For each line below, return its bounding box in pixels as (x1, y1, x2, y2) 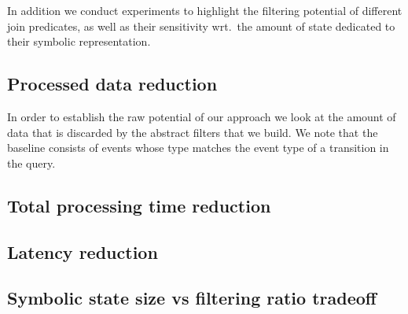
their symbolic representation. (7, 33, 151, 50)
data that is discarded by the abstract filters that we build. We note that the (7, 124, 378, 140)
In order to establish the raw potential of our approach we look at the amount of (7, 108, 396, 124)
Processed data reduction (7, 72, 218, 96)
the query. (7, 154, 56, 171)
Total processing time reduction (7, 193, 271, 217)
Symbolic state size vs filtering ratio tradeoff (7, 286, 377, 310)
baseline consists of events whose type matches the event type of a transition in (7, 139, 389, 156)
